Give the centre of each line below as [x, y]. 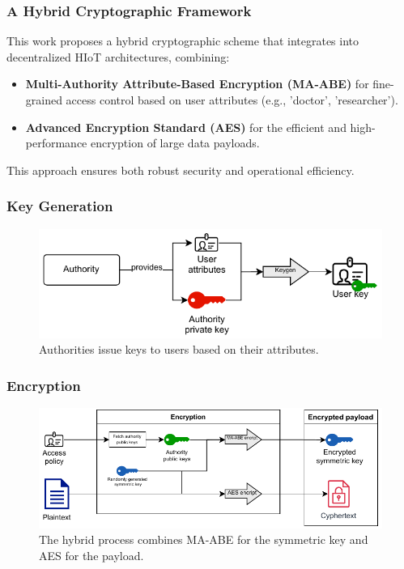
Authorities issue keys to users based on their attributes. [179, 349]
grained [44, 100]
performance [56, 143]
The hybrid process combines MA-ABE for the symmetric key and [204, 539]
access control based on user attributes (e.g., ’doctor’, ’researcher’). [232, 100]
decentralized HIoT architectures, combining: [118, 56]
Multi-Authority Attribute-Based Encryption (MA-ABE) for [197, 84]
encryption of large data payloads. [175, 143]
